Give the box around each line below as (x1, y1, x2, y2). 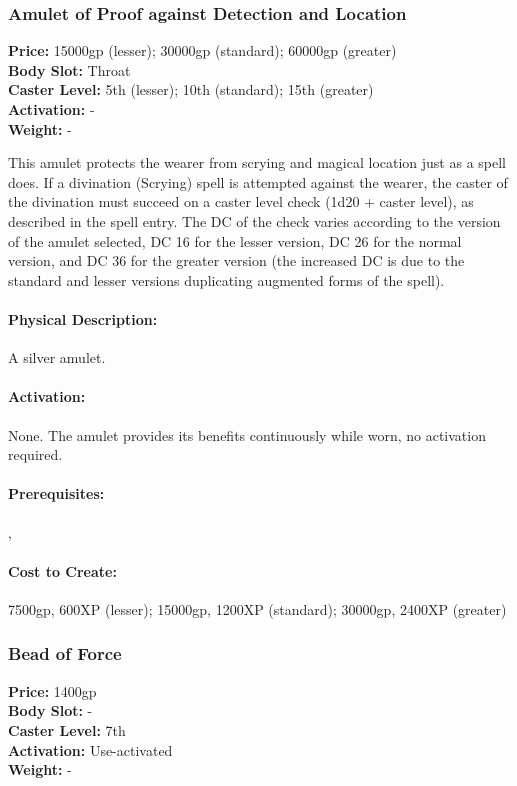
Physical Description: (8, 308, 158, 329)
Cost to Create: (8, 560, 117, 581)
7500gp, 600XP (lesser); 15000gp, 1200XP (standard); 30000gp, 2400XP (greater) (8, 598, 507, 619)
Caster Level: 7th (8, 719, 126, 740)
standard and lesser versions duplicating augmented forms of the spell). (8, 269, 445, 290)
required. (8, 444, 63, 465)
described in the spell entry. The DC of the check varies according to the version (8, 210, 501, 231)
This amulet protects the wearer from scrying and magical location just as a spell (8, 152, 507, 173)
